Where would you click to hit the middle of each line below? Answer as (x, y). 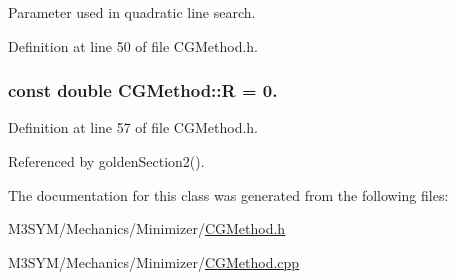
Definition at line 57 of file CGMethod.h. (133, 127)
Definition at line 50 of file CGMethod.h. (133, 45)
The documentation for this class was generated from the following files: (228, 194)
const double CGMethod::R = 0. (143, 90)
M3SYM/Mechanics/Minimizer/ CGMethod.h (147, 228)
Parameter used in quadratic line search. (132, 12)
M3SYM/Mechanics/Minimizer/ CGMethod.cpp (154, 261)
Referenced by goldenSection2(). (106, 161)
